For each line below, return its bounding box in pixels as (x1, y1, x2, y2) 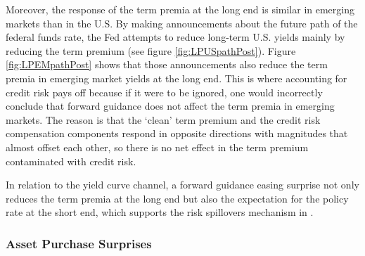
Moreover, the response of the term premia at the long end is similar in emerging (6, 2, 354, 16)
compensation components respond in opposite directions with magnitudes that (6, 126, 348, 141)
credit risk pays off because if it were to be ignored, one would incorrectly (6, 84, 323, 99)
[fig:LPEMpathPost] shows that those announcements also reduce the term (6, 57, 328, 72)
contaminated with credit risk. (6, 153, 136, 168)
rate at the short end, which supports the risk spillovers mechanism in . (6, 205, 314, 219)
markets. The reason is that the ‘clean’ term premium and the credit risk (6, 112, 321, 127)
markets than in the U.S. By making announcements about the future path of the (6, 15, 358, 30)
